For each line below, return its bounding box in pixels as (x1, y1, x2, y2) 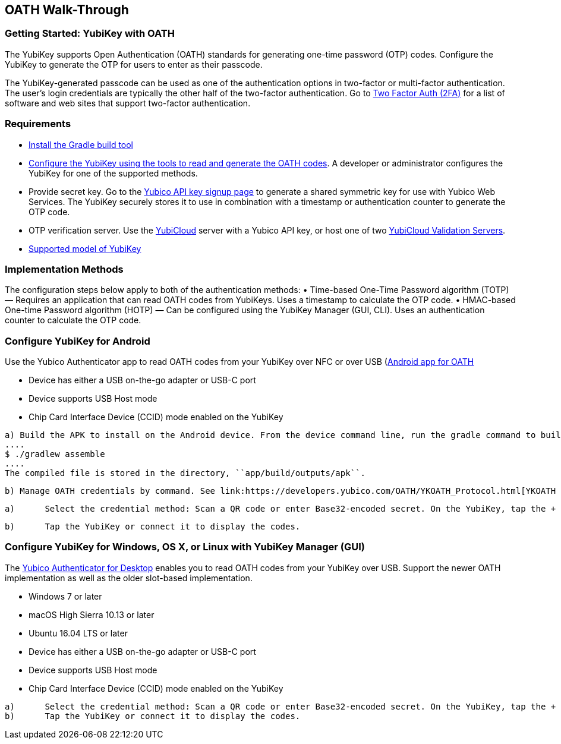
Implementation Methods (5, 263, 124, 275)
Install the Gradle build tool (29, 139, 134, 150)
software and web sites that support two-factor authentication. (5, 97, 251, 108)
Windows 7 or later (29, 591, 102, 601)
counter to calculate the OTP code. (5, 315, 141, 326)
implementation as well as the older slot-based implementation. (5, 572, 253, 583)
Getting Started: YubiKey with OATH (5, 27, 175, 40)
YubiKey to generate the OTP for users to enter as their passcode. (5, 59, 263, 70)
